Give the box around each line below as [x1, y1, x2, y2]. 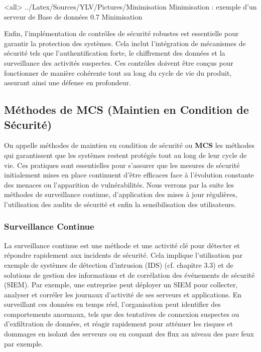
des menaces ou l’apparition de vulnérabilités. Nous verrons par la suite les [4, 179, 234, 190]
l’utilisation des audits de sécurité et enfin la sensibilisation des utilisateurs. [4, 199, 236, 209]
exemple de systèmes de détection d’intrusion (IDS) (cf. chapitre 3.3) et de [4, 259, 233, 270]
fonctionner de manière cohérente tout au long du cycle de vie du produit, [4, 67, 232, 78]
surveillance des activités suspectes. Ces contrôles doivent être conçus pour [4, 57, 233, 68]
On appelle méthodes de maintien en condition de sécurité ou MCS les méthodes [4, 140, 254, 150]
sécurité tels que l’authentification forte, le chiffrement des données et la [4, 48, 225, 58]
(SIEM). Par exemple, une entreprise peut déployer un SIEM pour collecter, [4, 279, 238, 290]
